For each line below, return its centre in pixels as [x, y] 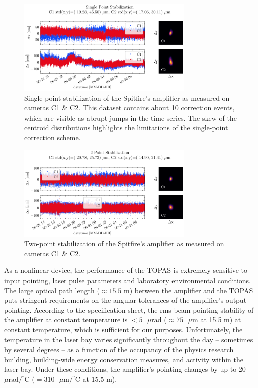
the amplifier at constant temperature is [66, 320]
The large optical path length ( [52, 290]
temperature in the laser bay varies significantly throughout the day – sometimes [129, 339]
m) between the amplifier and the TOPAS [188, 290]
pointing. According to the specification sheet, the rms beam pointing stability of [129, 310]
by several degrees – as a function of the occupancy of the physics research [119, 349]
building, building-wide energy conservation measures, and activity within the [124, 359]
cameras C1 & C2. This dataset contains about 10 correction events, [130, 108]
